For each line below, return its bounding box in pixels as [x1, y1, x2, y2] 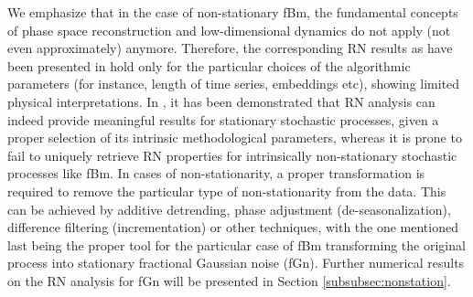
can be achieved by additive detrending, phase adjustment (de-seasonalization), [7, 199, 451, 218]
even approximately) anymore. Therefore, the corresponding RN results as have [7, 38, 453, 58]
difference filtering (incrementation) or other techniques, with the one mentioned [7, 217, 458, 237]
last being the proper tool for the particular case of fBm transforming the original [7, 235, 466, 254]
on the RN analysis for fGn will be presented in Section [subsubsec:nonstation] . [7, 270, 451, 290]
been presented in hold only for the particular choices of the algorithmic [7, 56, 411, 75]
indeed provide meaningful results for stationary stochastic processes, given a [7, 110, 439, 129]
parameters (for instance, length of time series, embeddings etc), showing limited [7, 74, 460, 93]
